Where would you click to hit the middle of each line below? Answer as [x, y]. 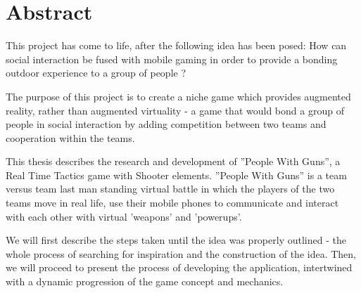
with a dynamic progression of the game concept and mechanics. [145, 281]
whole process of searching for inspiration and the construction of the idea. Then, [181, 253]
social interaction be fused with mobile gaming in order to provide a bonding [172, 59]
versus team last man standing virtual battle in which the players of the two [170, 189]
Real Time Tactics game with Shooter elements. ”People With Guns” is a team [176, 175]
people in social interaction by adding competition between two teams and [166, 124]
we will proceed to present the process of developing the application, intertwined [179, 267]
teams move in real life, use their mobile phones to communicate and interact [172, 203]
